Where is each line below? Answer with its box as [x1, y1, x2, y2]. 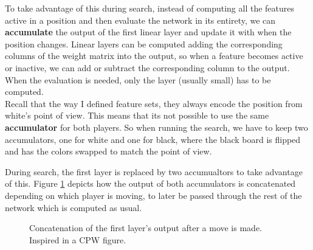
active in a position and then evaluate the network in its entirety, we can [5, 13, 276, 26]
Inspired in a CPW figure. [29, 233, 126, 246]
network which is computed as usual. [5, 201, 142, 214]
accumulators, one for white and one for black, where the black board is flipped [5, 133, 301, 145]
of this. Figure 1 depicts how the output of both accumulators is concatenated [5, 177, 296, 190]
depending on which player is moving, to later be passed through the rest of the [5, 189, 302, 201]
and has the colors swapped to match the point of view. [5, 145, 212, 158]
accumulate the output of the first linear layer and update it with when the [5, 26, 292, 38]
